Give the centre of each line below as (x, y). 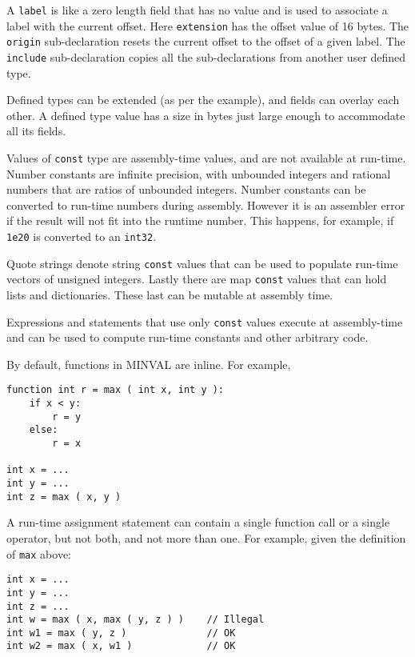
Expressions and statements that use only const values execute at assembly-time (205, 321)
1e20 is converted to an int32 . (82, 236)
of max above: (39, 553)
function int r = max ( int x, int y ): (116, 390)
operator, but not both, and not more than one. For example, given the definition (206, 537)
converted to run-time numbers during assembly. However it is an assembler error (206, 204)
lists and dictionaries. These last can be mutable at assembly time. (170, 294)
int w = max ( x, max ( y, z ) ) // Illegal (136, 620)
